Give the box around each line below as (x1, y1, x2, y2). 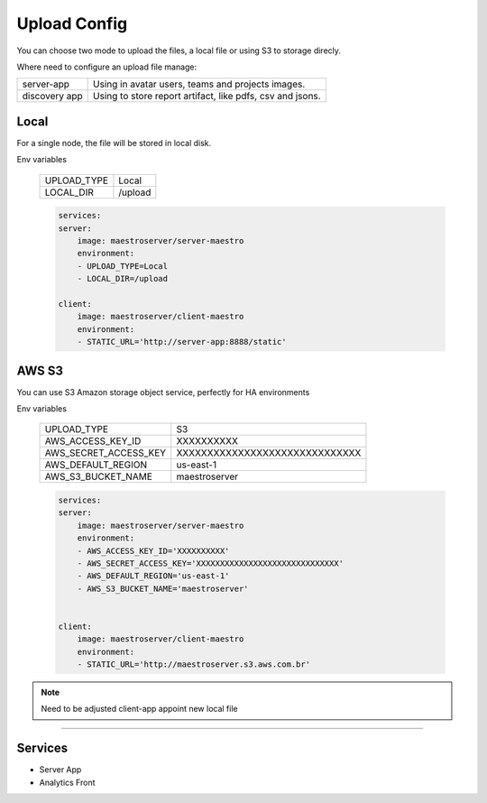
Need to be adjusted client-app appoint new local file (41, 704, 238, 715)
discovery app (22, 90, 83, 103)
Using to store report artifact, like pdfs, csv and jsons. (93, 90, 321, 103)
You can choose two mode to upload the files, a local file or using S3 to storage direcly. (16, 45, 342, 56)
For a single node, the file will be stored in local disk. (16, 137, 212, 148)
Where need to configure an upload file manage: (16, 61, 198, 72)
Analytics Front (39, 777, 96, 788)
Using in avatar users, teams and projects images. (93, 78, 306, 90)
